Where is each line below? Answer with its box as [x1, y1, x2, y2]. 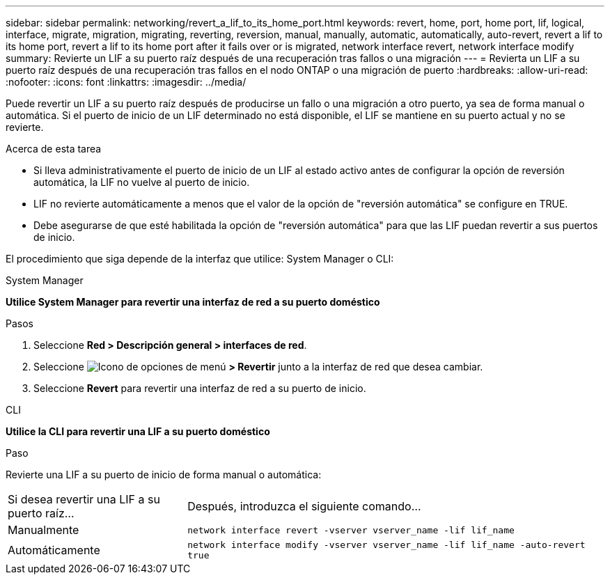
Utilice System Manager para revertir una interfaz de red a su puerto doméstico [6, 296, 380, 308]
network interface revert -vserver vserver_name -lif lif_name [187, 524, 515, 535]
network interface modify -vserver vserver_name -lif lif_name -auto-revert [187, 540, 586, 550]
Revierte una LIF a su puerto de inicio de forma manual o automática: [6, 469, 322, 480]
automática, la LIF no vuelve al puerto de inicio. [33, 176, 250, 188]
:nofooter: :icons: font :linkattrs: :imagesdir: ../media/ [6, 76, 247, 88]
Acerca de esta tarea [6, 143, 102, 155]
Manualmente [8, 523, 79, 537]
